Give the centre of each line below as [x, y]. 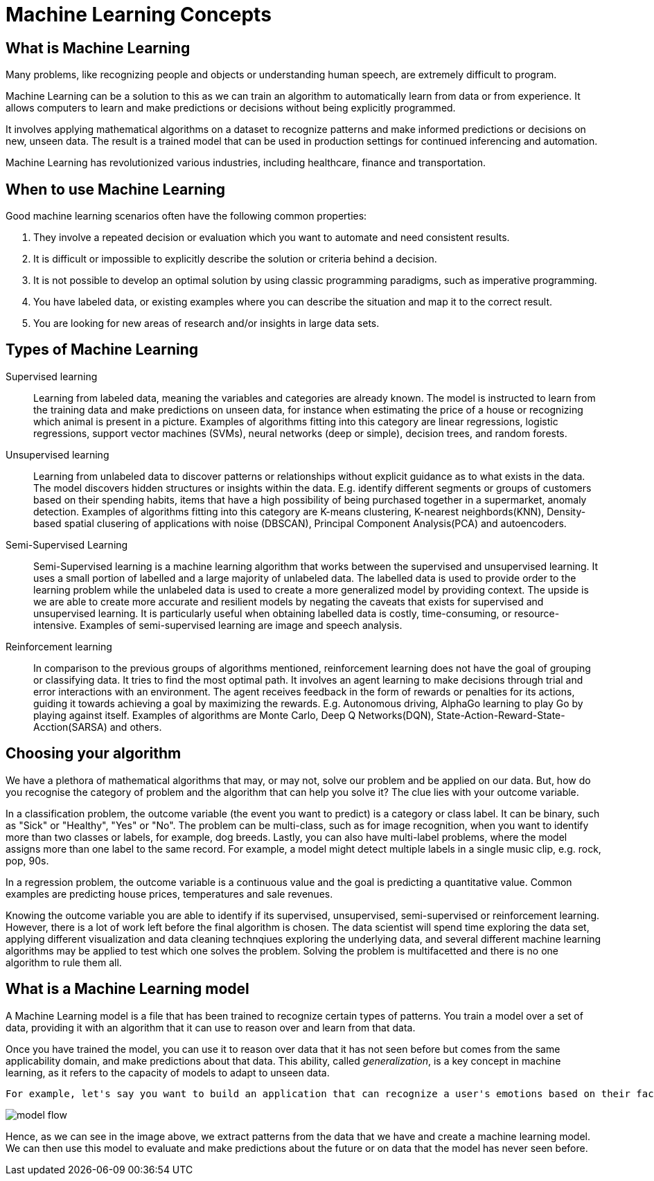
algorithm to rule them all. [64, 962]
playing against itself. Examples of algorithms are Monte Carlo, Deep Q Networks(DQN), [234, 715]
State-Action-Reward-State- [501, 715]
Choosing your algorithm [94, 754]
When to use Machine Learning [116, 189]
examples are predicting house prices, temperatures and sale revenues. [169, 894]
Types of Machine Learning [102, 350]
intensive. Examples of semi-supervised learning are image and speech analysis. [218, 625]
